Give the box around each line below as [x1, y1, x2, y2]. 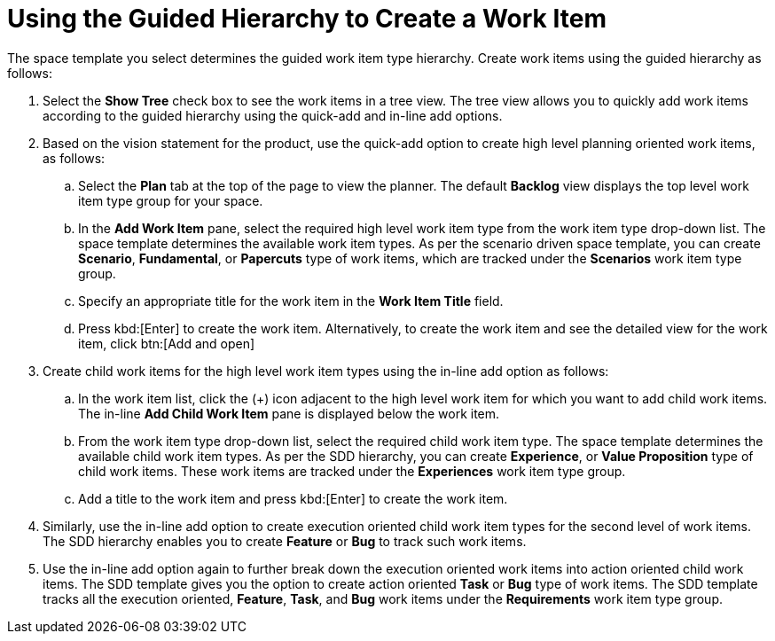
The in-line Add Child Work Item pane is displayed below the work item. [78, 405, 500, 421]
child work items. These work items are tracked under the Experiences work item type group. [78, 463, 626, 479]
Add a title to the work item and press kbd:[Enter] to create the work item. [78, 490, 508, 506]
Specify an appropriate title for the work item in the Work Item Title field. [78, 293, 504, 309]
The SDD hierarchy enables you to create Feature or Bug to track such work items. [43, 533, 527, 549]
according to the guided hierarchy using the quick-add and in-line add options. [43, 107, 503, 123]
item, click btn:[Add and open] [78, 335, 255, 351]
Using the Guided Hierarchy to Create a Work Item [7, 4, 607, 34]
